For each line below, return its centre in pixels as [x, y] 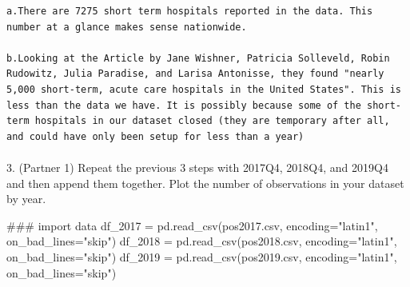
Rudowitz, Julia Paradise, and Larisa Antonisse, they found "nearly [195, 74]
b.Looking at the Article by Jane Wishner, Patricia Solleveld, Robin [198, 58]
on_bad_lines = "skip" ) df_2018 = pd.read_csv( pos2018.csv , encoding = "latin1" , [202, 241]
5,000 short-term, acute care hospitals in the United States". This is [204, 89]
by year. [26, 199]
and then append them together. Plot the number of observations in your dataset [205, 183]
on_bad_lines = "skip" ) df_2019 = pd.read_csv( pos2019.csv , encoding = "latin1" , [202, 256]
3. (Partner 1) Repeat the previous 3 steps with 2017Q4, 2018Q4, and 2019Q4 [197, 167]
